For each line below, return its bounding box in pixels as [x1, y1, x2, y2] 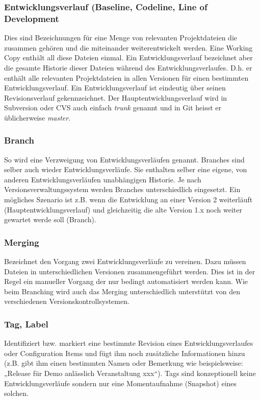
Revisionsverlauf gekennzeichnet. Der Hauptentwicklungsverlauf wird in [4, 92, 227, 103]
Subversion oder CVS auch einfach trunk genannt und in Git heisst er [4, 102, 222, 113]
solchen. [4, 388, 29, 398]
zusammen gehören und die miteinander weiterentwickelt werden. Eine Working [4, 42, 253, 53]
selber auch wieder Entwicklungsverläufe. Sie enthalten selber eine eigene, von [4, 164, 247, 175]
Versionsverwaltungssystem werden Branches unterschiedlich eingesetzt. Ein [4, 184, 241, 195]
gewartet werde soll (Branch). [4, 214, 96, 225]
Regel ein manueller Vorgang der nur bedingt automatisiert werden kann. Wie [4, 276, 248, 287]
